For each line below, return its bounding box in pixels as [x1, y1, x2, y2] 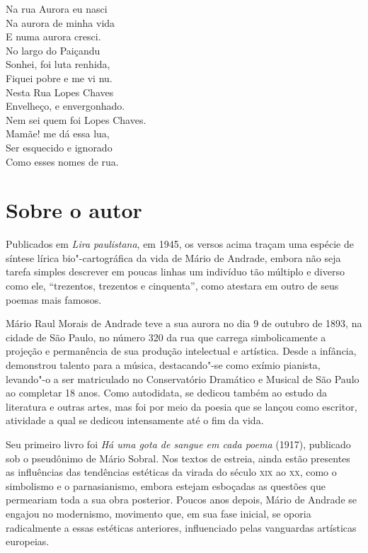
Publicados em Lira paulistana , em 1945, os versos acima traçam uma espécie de [6, 236, 354, 251]
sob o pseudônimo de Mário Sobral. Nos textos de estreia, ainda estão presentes [6, 450, 350, 465]
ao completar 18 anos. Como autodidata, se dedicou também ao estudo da [6, 385, 328, 400]
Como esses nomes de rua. [6, 154, 119, 169]
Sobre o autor [6, 195, 142, 224]
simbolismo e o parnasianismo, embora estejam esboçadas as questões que [6, 478, 326, 493]
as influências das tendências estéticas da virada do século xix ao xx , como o [6, 464, 337, 479]
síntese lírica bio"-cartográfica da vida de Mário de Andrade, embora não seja [6, 250, 341, 265]
